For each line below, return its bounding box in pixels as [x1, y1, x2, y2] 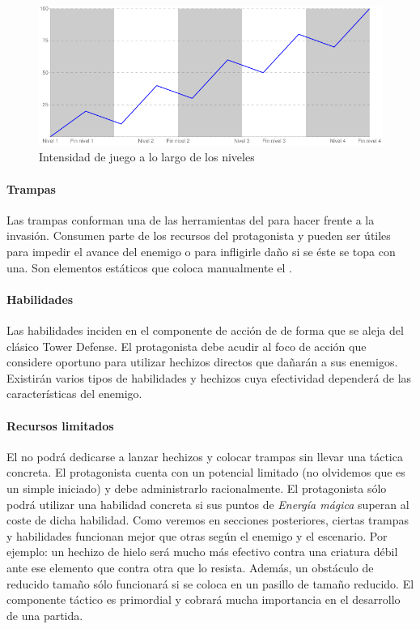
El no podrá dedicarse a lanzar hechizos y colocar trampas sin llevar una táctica [6, 447, 403, 464]
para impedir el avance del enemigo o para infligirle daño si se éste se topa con [6, 243, 396, 260]
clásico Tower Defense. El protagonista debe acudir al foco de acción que [6, 337, 367, 354]
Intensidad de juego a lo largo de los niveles [39, 148, 255, 165]
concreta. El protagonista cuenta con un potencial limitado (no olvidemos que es [6, 464, 405, 481]
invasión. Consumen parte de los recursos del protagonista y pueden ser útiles [6, 227, 391, 244]
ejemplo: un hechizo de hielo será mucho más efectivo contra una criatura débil [6, 543, 398, 560]
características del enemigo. [6, 385, 142, 402]
